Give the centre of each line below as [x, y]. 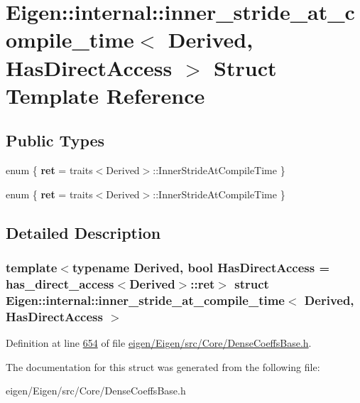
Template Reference [105, 95]
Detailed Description [83, 232]
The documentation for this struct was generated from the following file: [163, 366]
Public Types [55, 140]
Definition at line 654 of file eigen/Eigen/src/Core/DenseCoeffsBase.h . [159, 343]
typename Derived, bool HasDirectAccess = [201, 268]
